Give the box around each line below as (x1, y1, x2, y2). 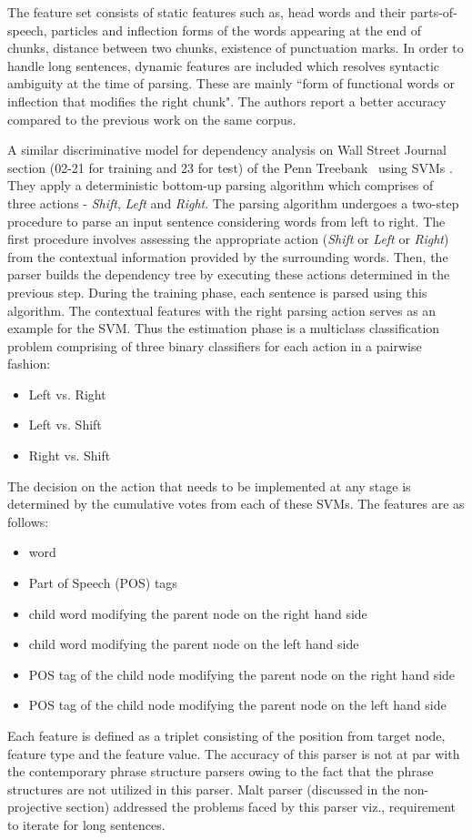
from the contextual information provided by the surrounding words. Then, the (7, 247, 448, 266)
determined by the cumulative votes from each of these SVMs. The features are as (7, 494, 465, 513)
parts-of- (409, 3, 457, 21)
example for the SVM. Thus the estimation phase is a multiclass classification (7, 319, 440, 338)
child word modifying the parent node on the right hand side (28, 603, 367, 622)
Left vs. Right (28, 384, 106, 403)
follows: (7, 511, 49, 531)
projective (7, 797, 62, 816)
